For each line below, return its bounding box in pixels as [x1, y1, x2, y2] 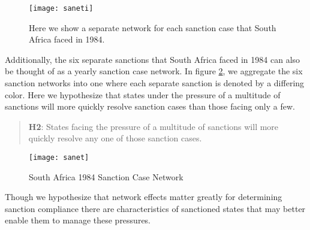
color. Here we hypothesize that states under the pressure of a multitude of [5, 88, 281, 101]
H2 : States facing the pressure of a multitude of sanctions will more [28, 120, 279, 132]
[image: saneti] [29, 4, 94, 13]
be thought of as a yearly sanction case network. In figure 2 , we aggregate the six [5, 65, 303, 77]
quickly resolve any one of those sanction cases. [28, 132, 202, 144]
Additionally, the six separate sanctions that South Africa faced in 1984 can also [5, 53, 300, 65]
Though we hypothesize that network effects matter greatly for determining [5, 190, 282, 203]
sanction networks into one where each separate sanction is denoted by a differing [5, 77, 305, 89]
